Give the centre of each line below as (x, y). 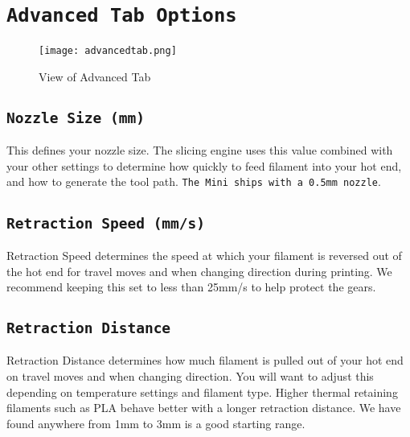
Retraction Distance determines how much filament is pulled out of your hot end (205, 360)
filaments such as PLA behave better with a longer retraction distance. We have (204, 408)
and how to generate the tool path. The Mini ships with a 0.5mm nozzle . (194, 181)
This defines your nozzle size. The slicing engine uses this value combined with (200, 150)
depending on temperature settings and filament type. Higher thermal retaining (202, 392)
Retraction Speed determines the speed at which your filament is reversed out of (204, 255)
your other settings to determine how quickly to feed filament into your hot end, (204, 165)
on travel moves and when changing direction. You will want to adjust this (190, 376)
